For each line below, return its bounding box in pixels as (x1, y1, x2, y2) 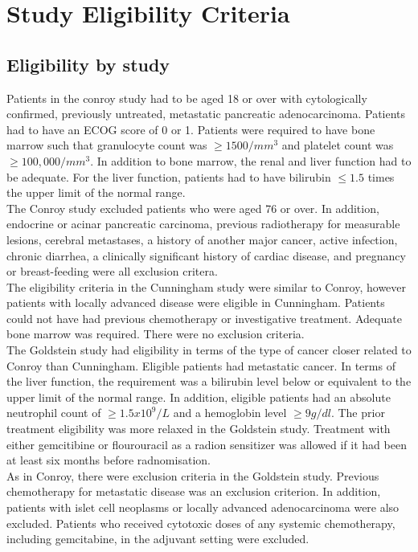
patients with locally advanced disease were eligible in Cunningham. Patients (6, 294, 385, 311)
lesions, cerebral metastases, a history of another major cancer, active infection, (6, 231, 398, 247)
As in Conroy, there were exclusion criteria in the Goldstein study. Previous (6, 467, 379, 484)
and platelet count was (281, 137, 394, 153)
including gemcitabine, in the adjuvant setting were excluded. (6, 530, 309, 547)
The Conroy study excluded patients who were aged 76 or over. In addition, (6, 199, 379, 216)
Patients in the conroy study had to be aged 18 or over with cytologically (6, 89, 367, 106)
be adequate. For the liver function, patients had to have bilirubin (6, 168, 331, 185)
